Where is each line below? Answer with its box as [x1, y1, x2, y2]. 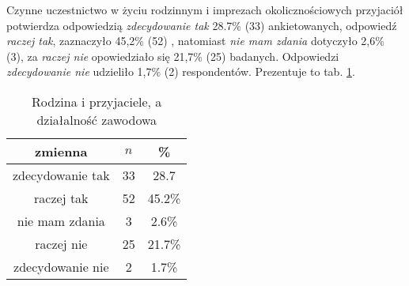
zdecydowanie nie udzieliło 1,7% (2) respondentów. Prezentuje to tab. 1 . [6, 63, 355, 80]
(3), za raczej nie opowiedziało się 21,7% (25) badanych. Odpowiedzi [6, 47, 339, 64]
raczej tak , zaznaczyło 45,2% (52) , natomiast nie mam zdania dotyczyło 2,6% [6, 32, 384, 49]
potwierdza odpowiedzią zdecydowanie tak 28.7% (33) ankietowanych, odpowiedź [6, 17, 397, 33]
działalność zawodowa [36, 110, 157, 129]
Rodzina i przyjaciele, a [32, 92, 162, 111]
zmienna [35, 141, 88, 160]
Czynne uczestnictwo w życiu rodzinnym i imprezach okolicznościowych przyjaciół [6, 2, 403, 17]
